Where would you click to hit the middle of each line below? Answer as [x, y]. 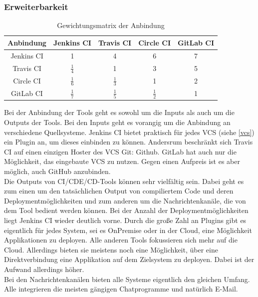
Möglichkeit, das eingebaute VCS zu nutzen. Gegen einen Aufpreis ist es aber [122, 161]
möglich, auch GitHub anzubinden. [57, 171]
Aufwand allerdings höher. [44, 269]
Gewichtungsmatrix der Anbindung [111, 25]
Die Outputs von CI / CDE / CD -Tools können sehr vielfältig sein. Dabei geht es [124, 181]
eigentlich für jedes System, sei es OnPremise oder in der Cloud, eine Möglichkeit [128, 230]
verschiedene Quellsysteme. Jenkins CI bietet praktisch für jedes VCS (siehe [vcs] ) [129, 132]
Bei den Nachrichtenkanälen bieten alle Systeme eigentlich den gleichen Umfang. [127, 279]
